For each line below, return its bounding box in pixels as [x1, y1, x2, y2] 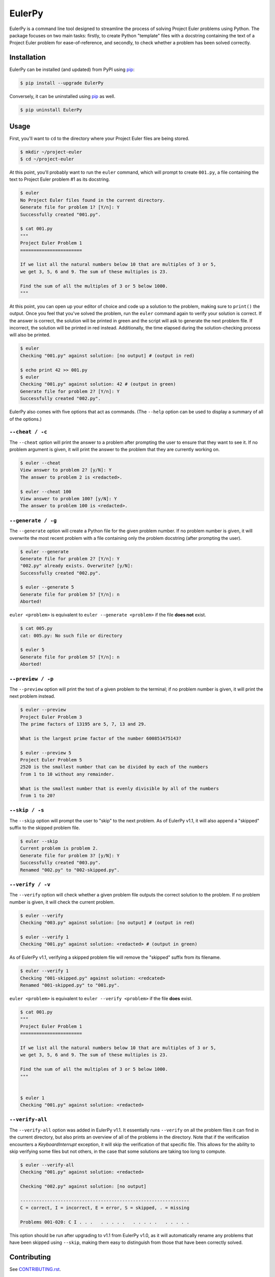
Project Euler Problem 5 [20, 757, 82, 763]
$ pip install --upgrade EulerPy [20, 80, 104, 86]
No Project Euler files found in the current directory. [20, 197, 166, 203]
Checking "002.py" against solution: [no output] [20, 1184, 147, 1190]
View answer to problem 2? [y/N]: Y [20, 467, 112, 473]
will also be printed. [9, 332, 51, 338]
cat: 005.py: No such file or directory [20, 632, 122, 638]
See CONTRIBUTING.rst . [9, 1266, 61, 1272]
